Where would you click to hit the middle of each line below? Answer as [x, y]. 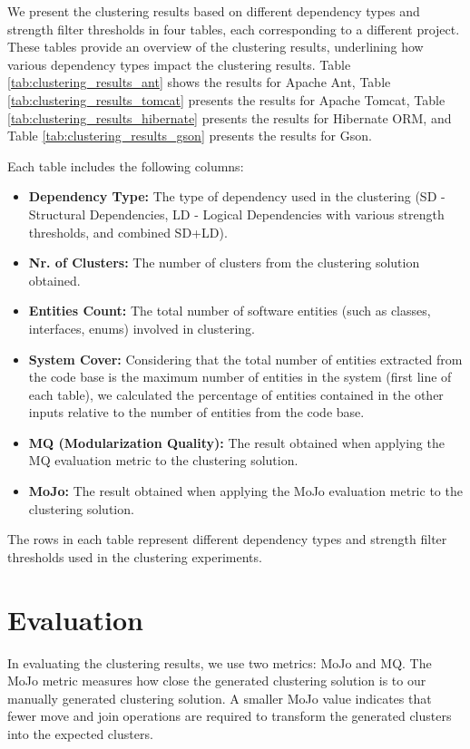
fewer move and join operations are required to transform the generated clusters [230, 716]
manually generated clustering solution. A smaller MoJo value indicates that [220, 698]
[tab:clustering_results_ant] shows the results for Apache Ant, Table [199, 82]
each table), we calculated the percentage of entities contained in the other [236, 394]
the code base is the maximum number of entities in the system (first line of [240, 377]
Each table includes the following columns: [126, 165]
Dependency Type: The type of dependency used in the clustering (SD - [237, 196]
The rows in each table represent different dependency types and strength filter [227, 539]
